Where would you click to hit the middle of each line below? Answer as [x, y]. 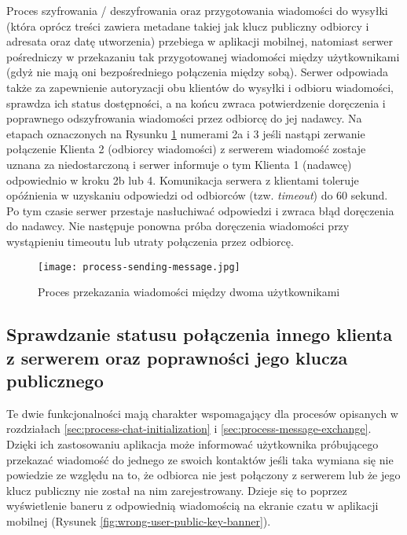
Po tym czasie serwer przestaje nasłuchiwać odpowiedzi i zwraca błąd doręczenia [200, 210]
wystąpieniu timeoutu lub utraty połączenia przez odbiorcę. [150, 241]
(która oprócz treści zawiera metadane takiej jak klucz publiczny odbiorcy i [188, 26]
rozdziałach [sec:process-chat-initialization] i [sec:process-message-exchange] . [189, 429]
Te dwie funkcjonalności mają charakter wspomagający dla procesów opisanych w [202, 413]
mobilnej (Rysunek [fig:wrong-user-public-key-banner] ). [139, 520]
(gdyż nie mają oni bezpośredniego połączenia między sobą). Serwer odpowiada [198, 72]
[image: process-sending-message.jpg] [139, 267]
